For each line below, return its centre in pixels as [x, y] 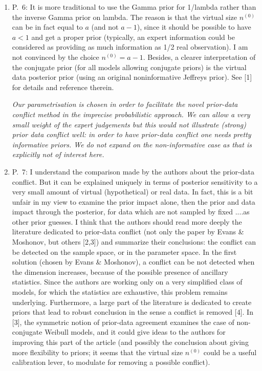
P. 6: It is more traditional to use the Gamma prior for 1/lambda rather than [134, 7]
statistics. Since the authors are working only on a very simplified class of [127, 282]
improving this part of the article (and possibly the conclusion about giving [130, 342]
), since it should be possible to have [194, 27]
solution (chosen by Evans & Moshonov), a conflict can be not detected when [133, 262]
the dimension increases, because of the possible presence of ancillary [120, 271]
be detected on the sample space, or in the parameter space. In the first [124, 252]
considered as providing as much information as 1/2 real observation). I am [130, 47]
